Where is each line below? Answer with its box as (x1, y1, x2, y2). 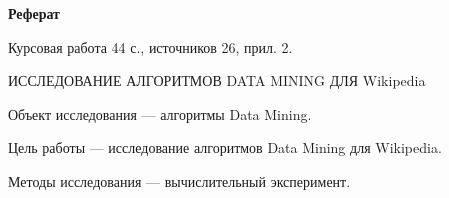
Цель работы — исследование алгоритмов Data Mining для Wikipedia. (8, 137, 442, 158)
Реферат (8, 3, 60, 23)
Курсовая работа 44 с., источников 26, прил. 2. (8, 36, 293, 57)
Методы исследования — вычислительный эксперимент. (8, 170, 351, 191)
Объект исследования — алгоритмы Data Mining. (8, 103, 312, 124)
